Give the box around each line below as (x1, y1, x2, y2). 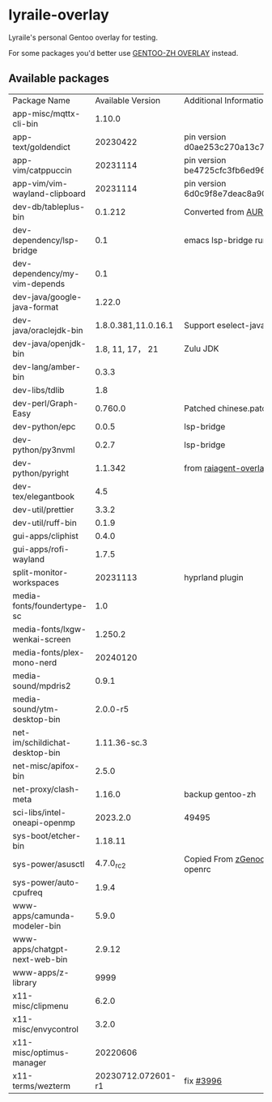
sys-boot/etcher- (12, 830, 81, 841)
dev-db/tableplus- (12, 201, 85, 212)
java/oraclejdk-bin (12, 324, 83, 335)
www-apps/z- (12, 967, 70, 978)
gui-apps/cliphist (12, 530, 79, 541)
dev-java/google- (12, 291, 83, 302)
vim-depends (12, 278, 66, 289)
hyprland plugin (184, 571, 244, 583)
